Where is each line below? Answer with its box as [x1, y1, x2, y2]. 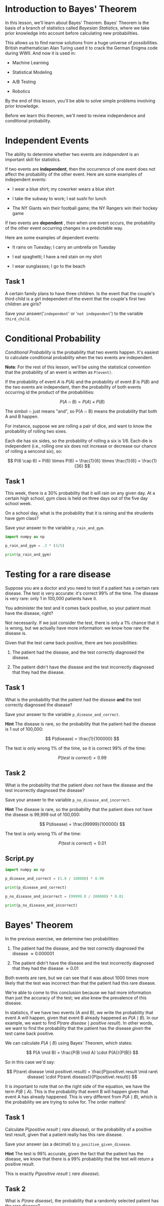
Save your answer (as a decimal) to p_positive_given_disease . [5, 1141, 131, 1147]
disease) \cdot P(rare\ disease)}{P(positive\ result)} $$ [27, 1074, 138, 1080]
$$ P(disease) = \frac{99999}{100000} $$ [39, 821, 125, 827]
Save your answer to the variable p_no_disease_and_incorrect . [5, 797, 131, 803]
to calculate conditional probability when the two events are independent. [5, 354, 153, 360]
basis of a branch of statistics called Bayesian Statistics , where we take [5, 25, 150, 30]
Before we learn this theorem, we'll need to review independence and [5, 112, 145, 119]
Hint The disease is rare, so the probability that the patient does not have [5, 806, 153, 812]
